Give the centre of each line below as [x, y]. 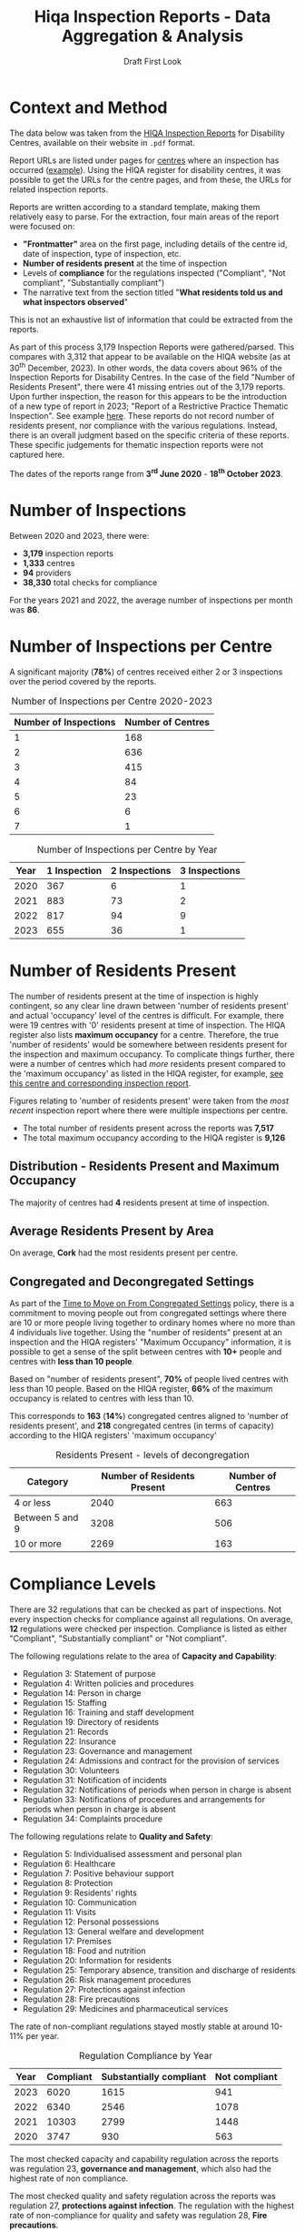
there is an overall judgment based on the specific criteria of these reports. [149, 435]
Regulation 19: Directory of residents [90, 1722]
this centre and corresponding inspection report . [100, 1083]
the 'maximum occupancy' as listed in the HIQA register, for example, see [147, 1073]
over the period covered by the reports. [83, 681]
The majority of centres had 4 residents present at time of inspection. [139, 1202]
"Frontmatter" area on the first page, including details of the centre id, [155, 244]
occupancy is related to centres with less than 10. [102, 1398]
